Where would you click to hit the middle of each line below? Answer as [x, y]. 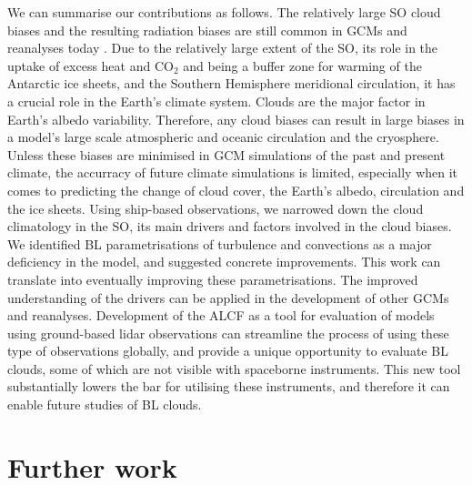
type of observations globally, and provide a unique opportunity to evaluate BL [228, 351]
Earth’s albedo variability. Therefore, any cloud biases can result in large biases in [236, 119]
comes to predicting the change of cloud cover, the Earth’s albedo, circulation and [236, 190]
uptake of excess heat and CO [90, 65]
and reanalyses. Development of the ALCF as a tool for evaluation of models [221, 315]
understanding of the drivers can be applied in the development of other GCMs [228, 297]
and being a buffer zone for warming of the [302, 65]
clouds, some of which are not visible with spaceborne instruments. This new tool [234, 368]
